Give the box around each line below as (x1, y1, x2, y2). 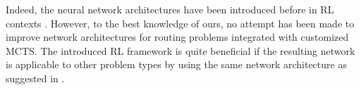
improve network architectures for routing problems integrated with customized (6, 30, 349, 44)
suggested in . (6, 70, 65, 85)
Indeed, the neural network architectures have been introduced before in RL (6, 2, 334, 16)
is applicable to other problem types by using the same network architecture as (6, 57, 347, 72)
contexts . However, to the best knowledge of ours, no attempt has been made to (6, 15, 355, 30)
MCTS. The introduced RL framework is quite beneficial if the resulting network (6, 43, 355, 58)
